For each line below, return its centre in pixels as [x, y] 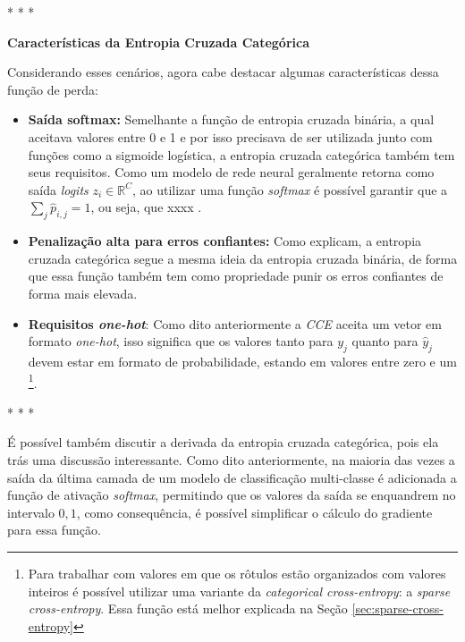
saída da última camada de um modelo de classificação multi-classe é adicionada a [232, 477]
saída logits [58, 189]
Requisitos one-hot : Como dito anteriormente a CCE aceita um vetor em [235, 323]
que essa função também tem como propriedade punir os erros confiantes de [236, 276]
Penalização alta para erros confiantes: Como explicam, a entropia [225, 241]
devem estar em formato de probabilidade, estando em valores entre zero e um [242, 361]
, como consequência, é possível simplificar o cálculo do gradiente [254, 512]
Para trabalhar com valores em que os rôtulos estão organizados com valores [237, 573]
